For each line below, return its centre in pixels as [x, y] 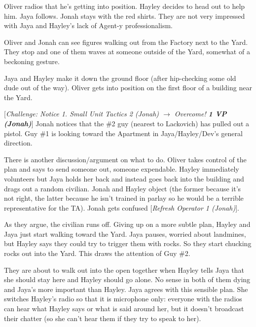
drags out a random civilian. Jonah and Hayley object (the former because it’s [123, 188]
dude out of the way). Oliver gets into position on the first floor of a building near [128, 88]
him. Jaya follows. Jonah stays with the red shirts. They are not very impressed [125, 16]
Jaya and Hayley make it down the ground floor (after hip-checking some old [120, 78]
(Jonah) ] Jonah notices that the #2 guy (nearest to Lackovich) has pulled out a [127, 123]
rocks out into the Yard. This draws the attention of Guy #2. [97, 253]
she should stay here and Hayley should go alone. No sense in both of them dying [127, 279]
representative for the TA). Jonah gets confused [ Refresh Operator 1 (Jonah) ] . [122, 207]
